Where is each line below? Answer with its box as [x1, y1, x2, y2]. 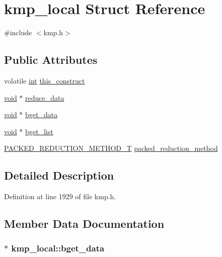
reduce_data [25, 92, 64, 103]
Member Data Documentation [4, 216, 165, 231]
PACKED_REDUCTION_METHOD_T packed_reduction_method [4, 143, 218, 153]
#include [4, 27, 32, 38]
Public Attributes [4, 52, 98, 67]
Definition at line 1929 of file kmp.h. [4, 191, 116, 202]
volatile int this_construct [4, 75, 85, 85]
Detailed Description [4, 167, 114, 183]
